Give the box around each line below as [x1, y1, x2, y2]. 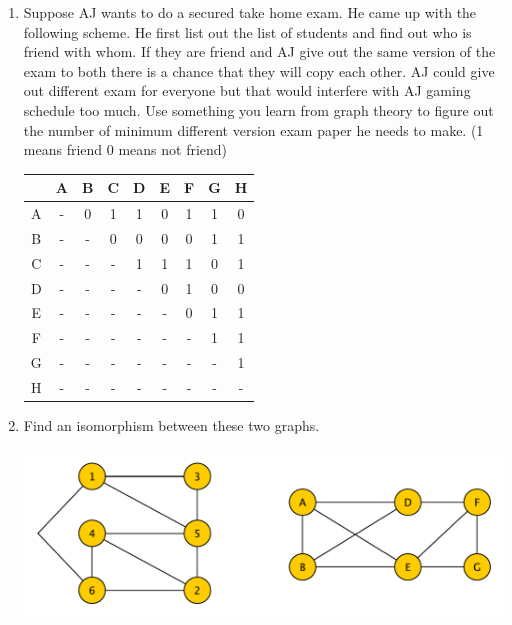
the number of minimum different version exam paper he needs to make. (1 [23, 119, 484, 140]
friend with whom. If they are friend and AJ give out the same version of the [23, 41, 496, 62]
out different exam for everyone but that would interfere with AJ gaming [23, 80, 471, 101]
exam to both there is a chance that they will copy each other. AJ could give [23, 60, 495, 81]
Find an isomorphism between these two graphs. [23, 415, 320, 436]
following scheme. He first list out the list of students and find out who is [23, 21, 472, 42]
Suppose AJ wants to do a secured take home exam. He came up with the [23, 2, 477, 22]
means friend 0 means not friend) [23, 139, 228, 160]
